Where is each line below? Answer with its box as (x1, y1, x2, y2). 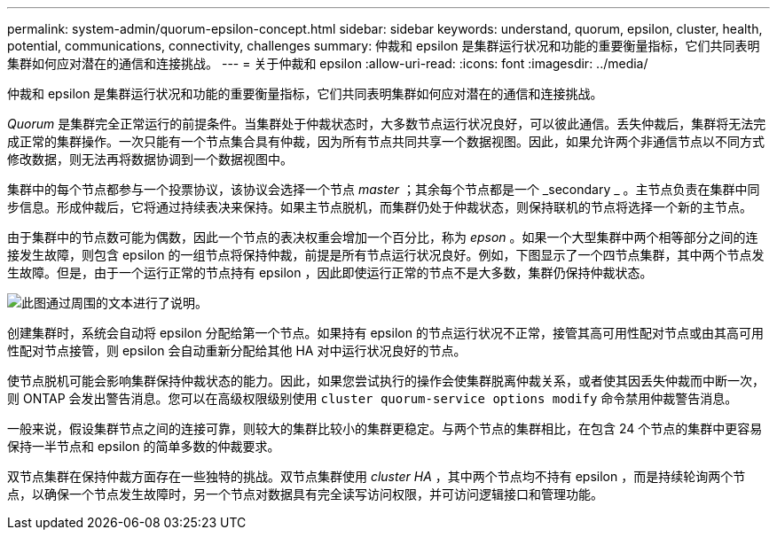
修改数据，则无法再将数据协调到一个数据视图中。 (7, 152, 293, 167)
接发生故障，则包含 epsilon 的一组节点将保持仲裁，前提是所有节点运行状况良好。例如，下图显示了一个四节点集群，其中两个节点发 (7, 247, 765, 262)
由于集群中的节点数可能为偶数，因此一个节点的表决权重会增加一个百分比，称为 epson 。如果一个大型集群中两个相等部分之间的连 (7, 230, 758, 245)
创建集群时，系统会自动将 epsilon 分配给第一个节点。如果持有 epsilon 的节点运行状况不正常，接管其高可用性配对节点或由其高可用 (7, 325, 764, 340)
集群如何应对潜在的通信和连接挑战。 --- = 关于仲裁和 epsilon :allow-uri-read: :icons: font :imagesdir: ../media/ (7, 56, 648, 71)
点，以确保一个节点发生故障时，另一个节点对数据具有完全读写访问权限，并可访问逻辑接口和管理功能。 (7, 486, 603, 502)
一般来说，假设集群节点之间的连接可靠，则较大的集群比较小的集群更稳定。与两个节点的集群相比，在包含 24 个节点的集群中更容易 (7, 421, 763, 436)
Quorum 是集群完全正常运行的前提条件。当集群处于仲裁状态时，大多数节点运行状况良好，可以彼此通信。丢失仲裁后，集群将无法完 (7, 116, 766, 131)
